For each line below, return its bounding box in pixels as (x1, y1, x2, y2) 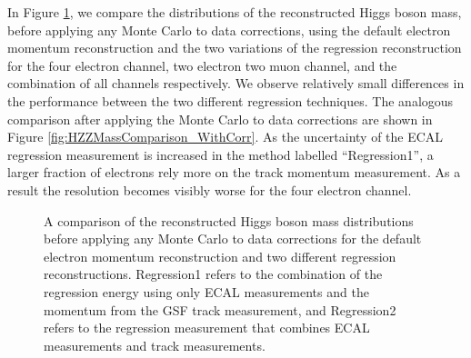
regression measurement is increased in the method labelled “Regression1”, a (7, 144, 434, 164)
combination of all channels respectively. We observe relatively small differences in (7, 74, 465, 93)
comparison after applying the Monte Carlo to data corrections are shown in (7, 109, 433, 128)
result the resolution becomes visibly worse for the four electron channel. (7, 180, 412, 199)
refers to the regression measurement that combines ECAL (44, 318, 370, 337)
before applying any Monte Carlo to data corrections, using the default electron (7, 20, 451, 39)
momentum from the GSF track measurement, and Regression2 (44, 300, 396, 319)
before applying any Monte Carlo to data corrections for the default (44, 229, 422, 248)
